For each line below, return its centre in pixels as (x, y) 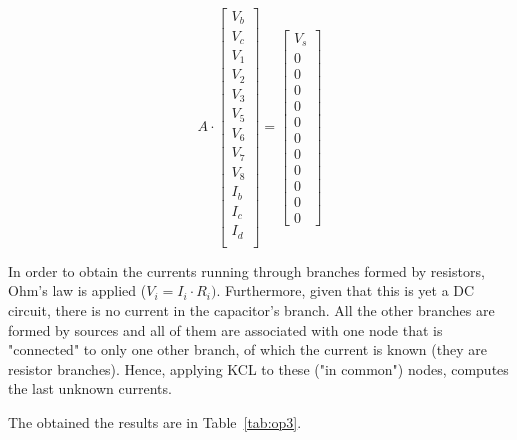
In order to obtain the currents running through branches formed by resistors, (246, 270)
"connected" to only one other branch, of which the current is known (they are (247, 349)
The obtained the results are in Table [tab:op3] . (155, 422)
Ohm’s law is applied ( (77, 290)
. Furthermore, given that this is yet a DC (345, 290)
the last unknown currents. (90, 388)
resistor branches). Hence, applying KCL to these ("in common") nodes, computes (258, 368)
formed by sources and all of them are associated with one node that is (225, 329)
